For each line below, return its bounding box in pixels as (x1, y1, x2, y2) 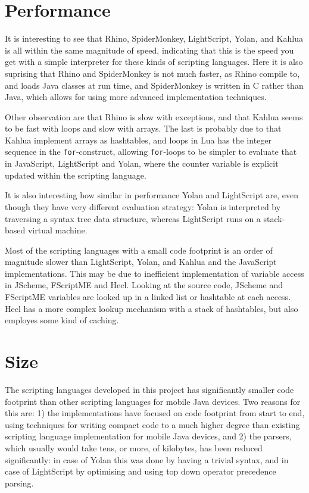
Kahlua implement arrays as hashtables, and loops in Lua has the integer (5, 133, 271, 146)
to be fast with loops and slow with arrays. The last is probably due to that (5, 122, 282, 135)
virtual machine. (27, 224, 88, 236)
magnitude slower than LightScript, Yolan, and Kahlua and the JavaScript (5, 255, 277, 268)
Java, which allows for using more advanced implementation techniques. (5, 91, 267, 103)
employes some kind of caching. (5, 314, 119, 326)
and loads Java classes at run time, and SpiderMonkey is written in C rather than (5, 79, 304, 91)
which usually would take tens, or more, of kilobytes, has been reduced (5, 441, 263, 454)
